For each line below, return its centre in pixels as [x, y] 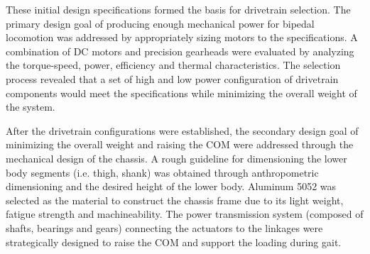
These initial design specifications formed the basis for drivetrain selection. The [178, 9]
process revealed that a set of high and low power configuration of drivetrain [172, 78]
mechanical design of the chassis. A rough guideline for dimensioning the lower [176, 158]
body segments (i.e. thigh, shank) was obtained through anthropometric [162, 172]
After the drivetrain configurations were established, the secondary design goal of [182, 130]
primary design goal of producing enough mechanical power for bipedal [160, 23]
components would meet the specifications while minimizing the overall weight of [181, 93]
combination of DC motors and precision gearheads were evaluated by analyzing [180, 51]
